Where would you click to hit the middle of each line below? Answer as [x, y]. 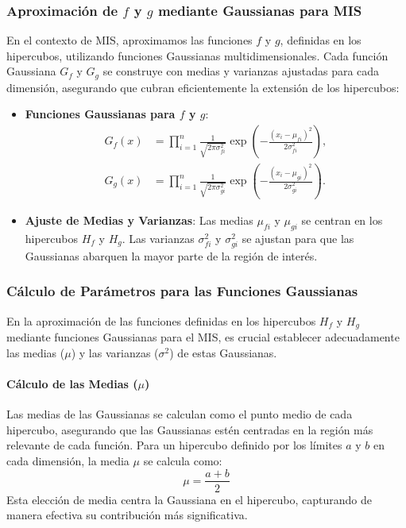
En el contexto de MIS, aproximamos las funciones [130, 40]
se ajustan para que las [298, 238]
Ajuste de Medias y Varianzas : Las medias [139, 220]
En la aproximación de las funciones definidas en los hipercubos [161, 320]
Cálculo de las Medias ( [72, 383]
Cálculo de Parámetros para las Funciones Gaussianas [182, 291]
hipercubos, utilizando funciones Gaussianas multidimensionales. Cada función [197, 55]
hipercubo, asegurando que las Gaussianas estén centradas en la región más [190, 429]
